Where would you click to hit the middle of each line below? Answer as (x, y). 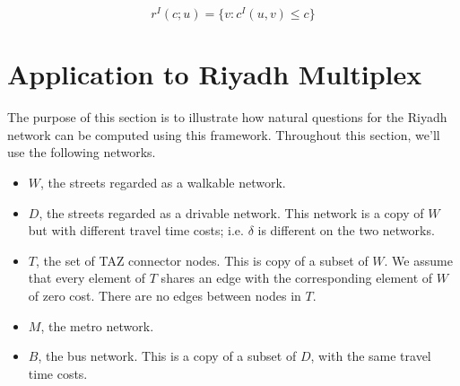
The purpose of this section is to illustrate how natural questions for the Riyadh (227, 117)
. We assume (418, 260)
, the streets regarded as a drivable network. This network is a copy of (231, 212)
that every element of (87, 278)
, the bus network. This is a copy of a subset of (167, 356)
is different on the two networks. (346, 230)
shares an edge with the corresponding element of (297, 278)
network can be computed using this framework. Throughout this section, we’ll (224, 134)
